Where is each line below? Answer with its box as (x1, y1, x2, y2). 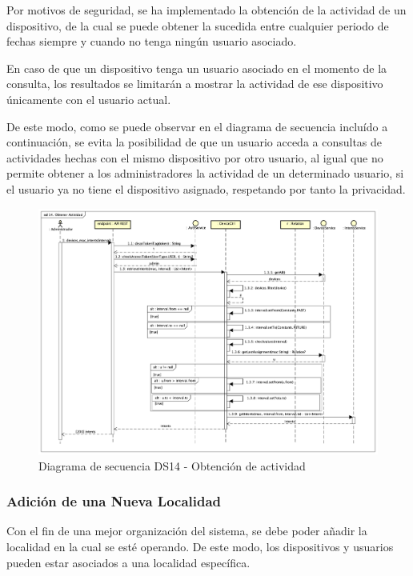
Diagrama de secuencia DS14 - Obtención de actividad (38, 457, 306, 474)
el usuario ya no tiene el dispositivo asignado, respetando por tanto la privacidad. (6, 180, 406, 197)
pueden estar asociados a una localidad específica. (6, 554, 251, 570)
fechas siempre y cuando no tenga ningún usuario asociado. (6, 33, 297, 50)
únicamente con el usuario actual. (6, 90, 171, 107)
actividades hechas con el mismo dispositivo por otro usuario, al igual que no (6, 149, 383, 166)
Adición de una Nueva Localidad (6, 491, 222, 511)
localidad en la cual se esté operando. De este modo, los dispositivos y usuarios (6, 538, 394, 555)
